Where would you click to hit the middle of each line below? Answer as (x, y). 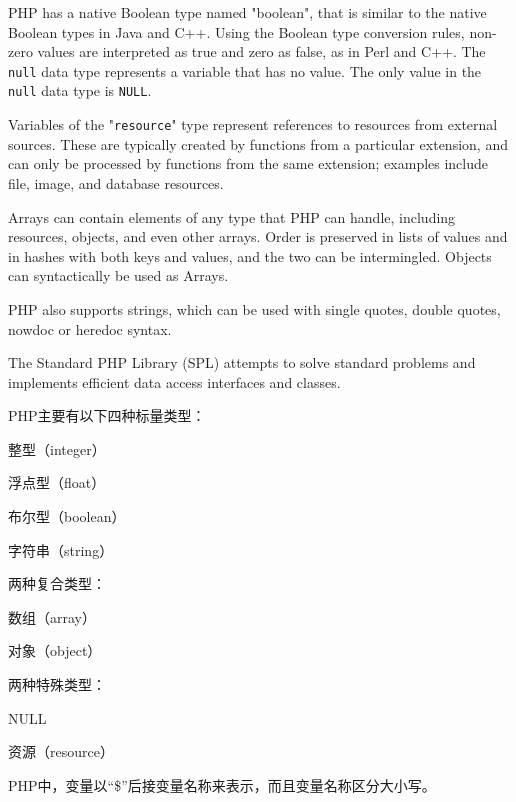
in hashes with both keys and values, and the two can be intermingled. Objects (250, 255)
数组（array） (52, 616)
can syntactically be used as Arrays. (118, 275)
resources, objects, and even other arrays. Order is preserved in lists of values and (258, 236)
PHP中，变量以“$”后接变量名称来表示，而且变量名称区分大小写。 (222, 784)
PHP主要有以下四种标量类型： (107, 415)
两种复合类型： (57, 583)
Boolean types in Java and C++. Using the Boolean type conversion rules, (236, 31)
